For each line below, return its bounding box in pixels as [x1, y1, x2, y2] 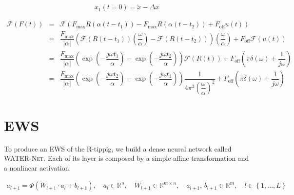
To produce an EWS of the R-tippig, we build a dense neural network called [4, 143, 232, 153]
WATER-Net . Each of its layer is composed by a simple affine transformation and [4, 153, 249, 163]
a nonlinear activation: [4, 162, 71, 173]
